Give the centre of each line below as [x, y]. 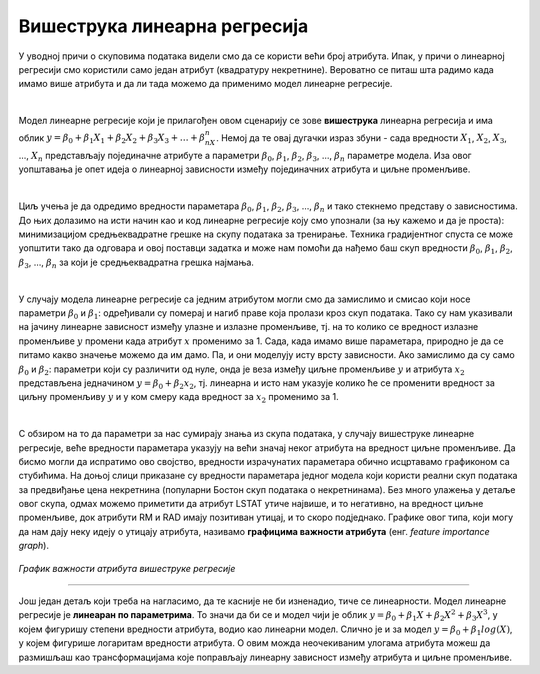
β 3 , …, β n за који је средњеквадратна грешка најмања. [136, 263]
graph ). [34, 546]
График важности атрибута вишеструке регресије [127, 568]
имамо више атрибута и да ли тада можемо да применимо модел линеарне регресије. [205, 84]
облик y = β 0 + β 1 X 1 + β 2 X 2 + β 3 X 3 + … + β [112, 138]
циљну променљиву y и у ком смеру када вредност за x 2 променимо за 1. [178, 398]
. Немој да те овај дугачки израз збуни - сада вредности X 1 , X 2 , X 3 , [361, 138]
